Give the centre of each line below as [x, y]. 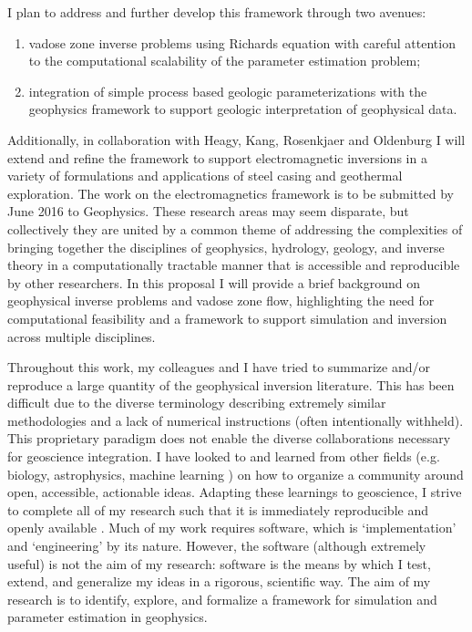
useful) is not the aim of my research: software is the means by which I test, [219, 563]
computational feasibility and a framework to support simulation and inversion [227, 318]
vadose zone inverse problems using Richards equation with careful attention [242, 42]
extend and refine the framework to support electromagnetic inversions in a [217, 157]
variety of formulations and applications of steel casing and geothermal [205, 176]
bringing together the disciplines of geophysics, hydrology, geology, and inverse [226, 247]
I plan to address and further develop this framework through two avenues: [217, 12]
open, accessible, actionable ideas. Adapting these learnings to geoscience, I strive [235, 492]
